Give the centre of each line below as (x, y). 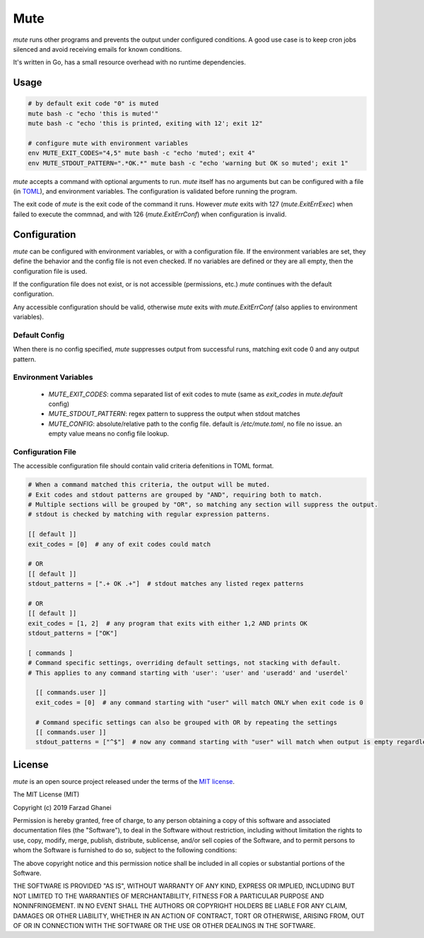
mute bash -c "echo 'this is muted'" (93, 114)
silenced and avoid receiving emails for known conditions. (98, 49)
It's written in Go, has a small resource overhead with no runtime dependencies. (130, 62)
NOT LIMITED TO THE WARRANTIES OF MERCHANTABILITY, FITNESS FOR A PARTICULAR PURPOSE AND (169, 896)
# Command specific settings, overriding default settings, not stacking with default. (184, 663)
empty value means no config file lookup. (109, 434)
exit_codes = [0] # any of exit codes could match (119, 544)
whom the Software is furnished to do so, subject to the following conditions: (125, 850)
